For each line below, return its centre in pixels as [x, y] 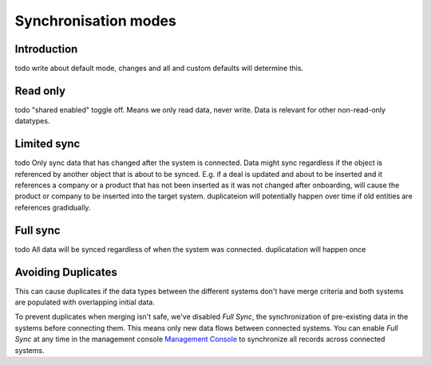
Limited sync [47, 144]
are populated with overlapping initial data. [85, 302]
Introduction [46, 49]
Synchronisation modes [96, 21]
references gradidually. [53, 207]
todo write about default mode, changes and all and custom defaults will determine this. [159, 69]
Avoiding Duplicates [66, 272]
